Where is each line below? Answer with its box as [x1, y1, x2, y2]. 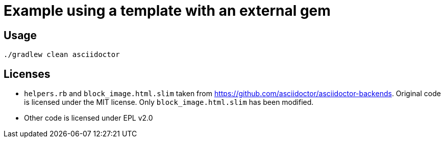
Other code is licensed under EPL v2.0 [24, 113, 153, 123]
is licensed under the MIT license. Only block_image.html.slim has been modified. [24, 98, 314, 107]
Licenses [4, 67, 51, 80]
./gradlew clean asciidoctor [4, 50, 120, 59]
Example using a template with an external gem [4, 2, 331, 19]
